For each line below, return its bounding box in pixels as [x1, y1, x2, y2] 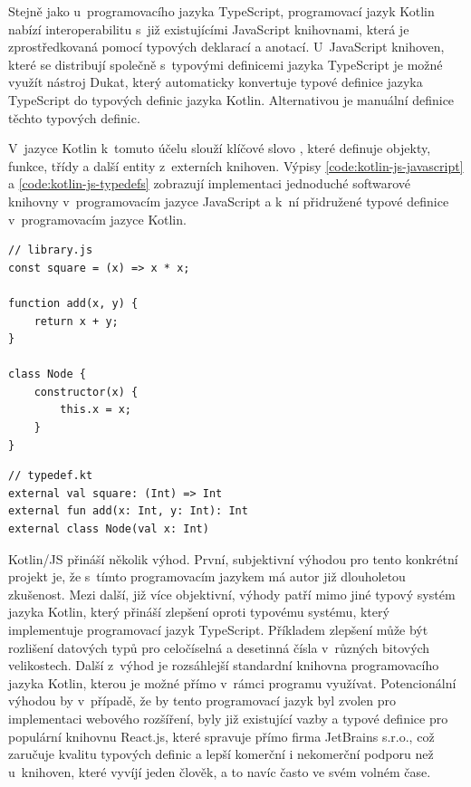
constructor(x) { [34, 385, 139, 398]
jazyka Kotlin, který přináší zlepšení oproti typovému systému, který [8, 602, 389, 621]
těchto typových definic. [8, 108, 140, 127]
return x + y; [34, 314, 119, 328]
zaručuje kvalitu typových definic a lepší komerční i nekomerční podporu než [8, 744, 434, 763]
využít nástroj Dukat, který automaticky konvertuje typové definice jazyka [8, 72, 423, 91]
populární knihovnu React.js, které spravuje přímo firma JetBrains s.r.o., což [8, 726, 435, 745]
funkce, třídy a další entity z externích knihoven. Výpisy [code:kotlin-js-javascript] [8, 156, 464, 175]
